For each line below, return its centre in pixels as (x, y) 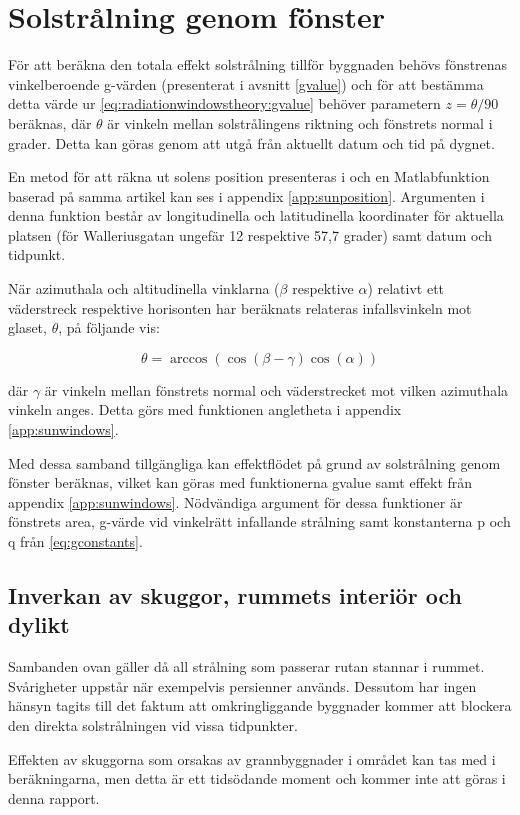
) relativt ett (406, 288)
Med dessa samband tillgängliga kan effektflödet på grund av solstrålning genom (254, 462)
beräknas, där (50, 122)
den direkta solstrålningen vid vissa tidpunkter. (153, 724)
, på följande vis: (109, 327)
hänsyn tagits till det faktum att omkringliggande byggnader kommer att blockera (260, 705)
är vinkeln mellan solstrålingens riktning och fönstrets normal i (300, 122)
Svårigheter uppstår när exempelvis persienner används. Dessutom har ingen (242, 685)
